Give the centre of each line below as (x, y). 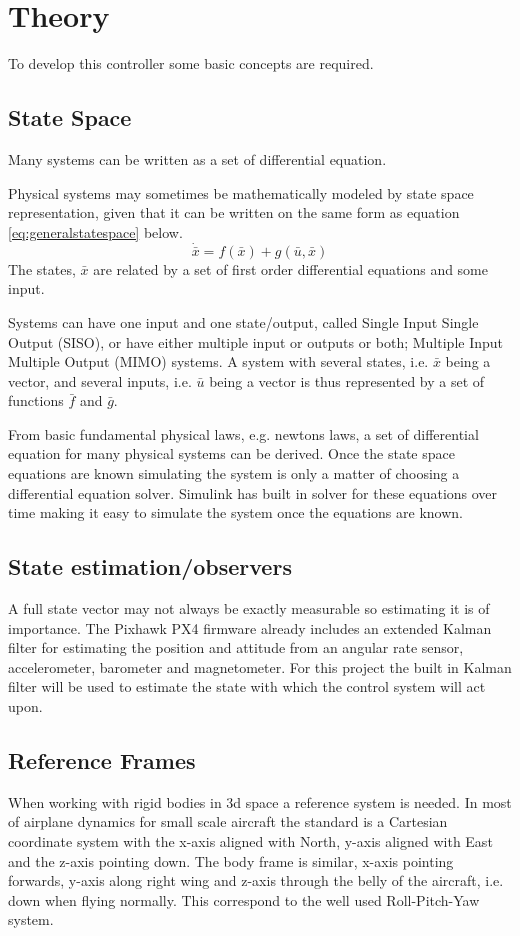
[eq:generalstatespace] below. (95, 231)
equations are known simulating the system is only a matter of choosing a (234, 473)
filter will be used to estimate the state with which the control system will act (247, 686)
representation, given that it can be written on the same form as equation (234, 212)
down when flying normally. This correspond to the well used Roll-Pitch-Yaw (244, 899)
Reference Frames (102, 760)
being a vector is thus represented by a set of (347, 380)
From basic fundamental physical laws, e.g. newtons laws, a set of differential (243, 433)
